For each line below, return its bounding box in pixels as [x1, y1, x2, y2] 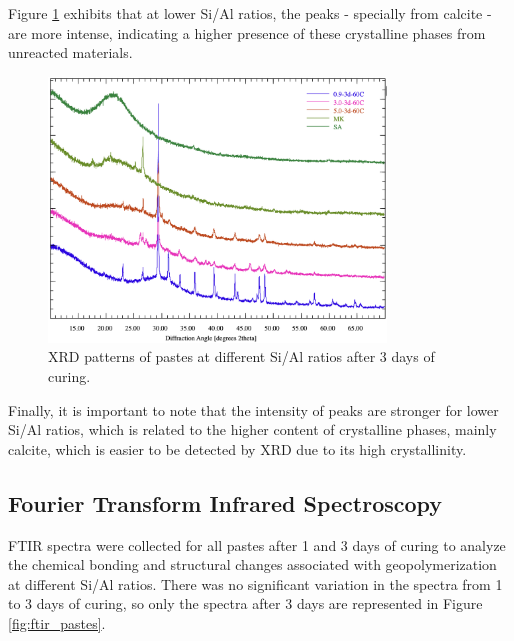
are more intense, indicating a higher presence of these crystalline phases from [8, 22, 486, 43]
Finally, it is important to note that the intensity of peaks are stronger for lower [8, 399, 499, 420]
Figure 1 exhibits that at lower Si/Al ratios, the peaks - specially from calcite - [8, 3, 492, 23]
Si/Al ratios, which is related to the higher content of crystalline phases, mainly [8, 419, 497, 440]
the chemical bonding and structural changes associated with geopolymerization [8, 554, 497, 575]
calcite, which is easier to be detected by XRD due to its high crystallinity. [8, 438, 467, 459]
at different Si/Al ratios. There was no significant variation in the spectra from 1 [8, 573, 503, 594]
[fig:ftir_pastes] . [8, 612, 106, 633]
